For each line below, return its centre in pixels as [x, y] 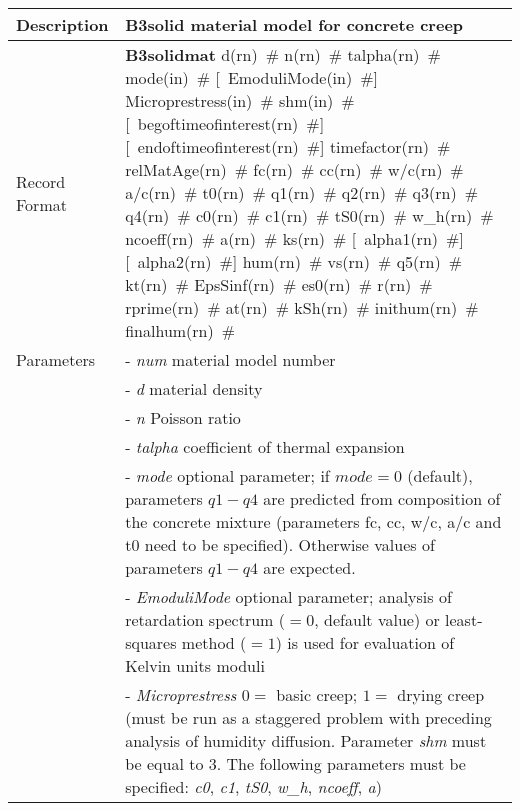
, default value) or [377, 619]
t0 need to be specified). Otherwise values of [280, 544]
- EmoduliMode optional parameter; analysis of [288, 596]
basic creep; [317, 694]
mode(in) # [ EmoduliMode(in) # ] [251, 77]
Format [41, 204]
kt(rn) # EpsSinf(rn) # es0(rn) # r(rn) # [279, 284]
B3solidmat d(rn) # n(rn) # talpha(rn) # [283, 54]
